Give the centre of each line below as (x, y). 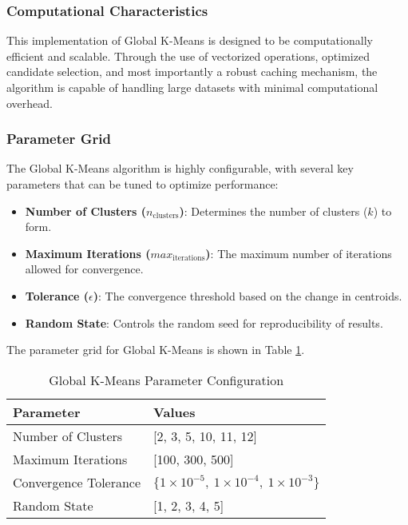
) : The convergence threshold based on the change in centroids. (248, 295)
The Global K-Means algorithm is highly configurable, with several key (180, 168)
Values (174, 412)
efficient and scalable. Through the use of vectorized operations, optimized (188, 56)
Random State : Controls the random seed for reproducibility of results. (204, 322)
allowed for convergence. (84, 269)
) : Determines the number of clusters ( (273, 211)
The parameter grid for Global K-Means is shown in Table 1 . (156, 350)
